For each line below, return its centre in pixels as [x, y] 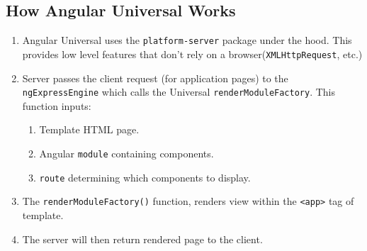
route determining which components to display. [145, 177]
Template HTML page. [89, 129]
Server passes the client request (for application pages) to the [155, 78]
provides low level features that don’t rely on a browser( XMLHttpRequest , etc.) [192, 54]
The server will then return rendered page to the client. [142, 239]
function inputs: [57, 105]
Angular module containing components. [126, 153]
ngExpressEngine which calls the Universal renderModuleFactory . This [179, 92]
